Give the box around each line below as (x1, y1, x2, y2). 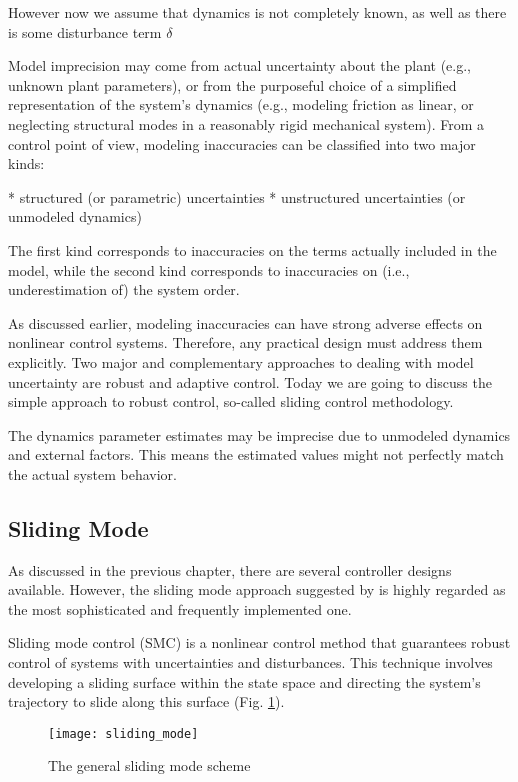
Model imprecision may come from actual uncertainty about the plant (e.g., (8, 55, 471, 76)
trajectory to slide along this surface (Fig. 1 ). (8, 691, 285, 712)
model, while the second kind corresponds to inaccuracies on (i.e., (8, 259, 410, 280)
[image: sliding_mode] (48, 726, 199, 741)
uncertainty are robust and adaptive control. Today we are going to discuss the (8, 371, 492, 392)
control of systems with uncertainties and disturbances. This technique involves (8, 652, 493, 673)
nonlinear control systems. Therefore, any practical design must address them (8, 332, 483, 353)
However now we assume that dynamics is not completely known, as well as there (8, 2, 507, 22)
